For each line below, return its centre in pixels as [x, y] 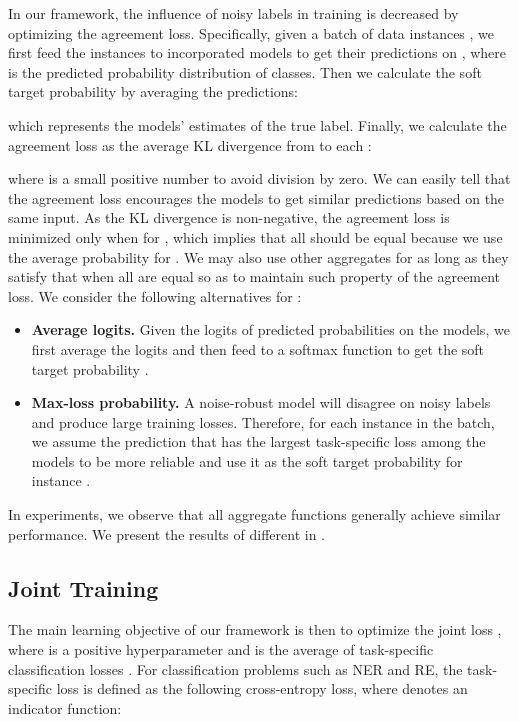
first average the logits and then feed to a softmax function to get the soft [258, 348]
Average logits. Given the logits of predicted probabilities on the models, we [270, 329]
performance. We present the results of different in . [166, 533]
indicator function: [65, 707]
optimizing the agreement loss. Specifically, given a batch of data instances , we [251, 32]
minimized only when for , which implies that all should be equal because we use [255, 236]
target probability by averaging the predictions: [153, 91]
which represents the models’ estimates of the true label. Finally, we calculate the [257, 124]
